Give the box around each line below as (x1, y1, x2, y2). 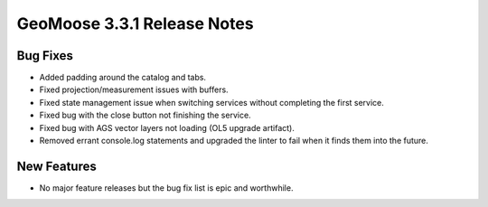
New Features (16, 158, 97, 174)
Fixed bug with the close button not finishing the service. (39, 109, 252, 121)
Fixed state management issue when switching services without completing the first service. (39, 97, 384, 108)
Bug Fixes (16, 48, 74, 63)
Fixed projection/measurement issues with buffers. (39, 84, 230, 95)
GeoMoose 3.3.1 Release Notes (16, 14, 254, 33)
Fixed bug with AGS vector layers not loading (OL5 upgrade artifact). (39, 122, 296, 133)
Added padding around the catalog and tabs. (39, 72, 207, 83)
